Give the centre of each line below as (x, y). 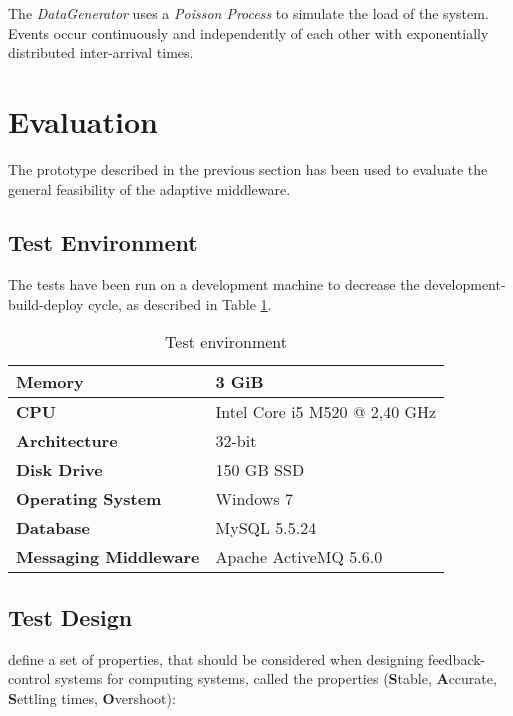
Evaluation (83, 120)
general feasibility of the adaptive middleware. (149, 188)
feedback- (457, 658)
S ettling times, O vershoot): (92, 697)
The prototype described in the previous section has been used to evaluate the (248, 168)
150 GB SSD (260, 470)
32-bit (236, 441)
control (29, 678)
